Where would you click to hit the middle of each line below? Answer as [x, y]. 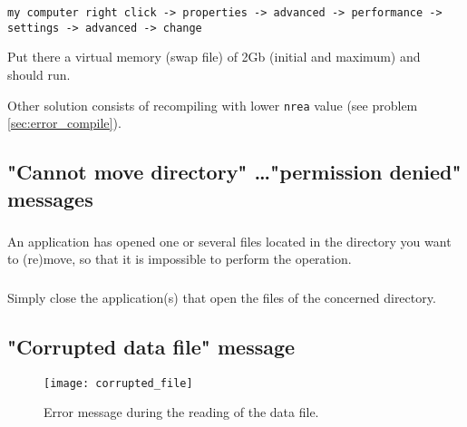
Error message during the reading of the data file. [181, 412]
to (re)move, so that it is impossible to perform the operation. [180, 259]
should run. [39, 74]
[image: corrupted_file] [118, 383]
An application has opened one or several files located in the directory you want [229, 241]
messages [50, 198]
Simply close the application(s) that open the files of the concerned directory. [222, 297]
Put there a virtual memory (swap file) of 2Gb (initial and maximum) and [214, 57]
